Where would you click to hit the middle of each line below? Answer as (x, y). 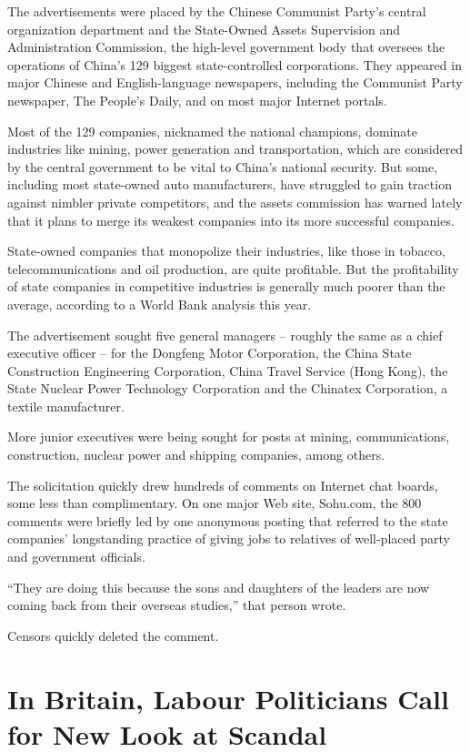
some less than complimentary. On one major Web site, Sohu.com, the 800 (215, 503)
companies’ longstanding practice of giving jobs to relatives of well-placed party (229, 539)
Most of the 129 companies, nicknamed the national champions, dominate (212, 131)
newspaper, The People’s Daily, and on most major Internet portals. (197, 100)
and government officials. (76, 557)
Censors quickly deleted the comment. (113, 635)
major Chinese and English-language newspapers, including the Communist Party (235, 82)
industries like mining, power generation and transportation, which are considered (235, 149)
